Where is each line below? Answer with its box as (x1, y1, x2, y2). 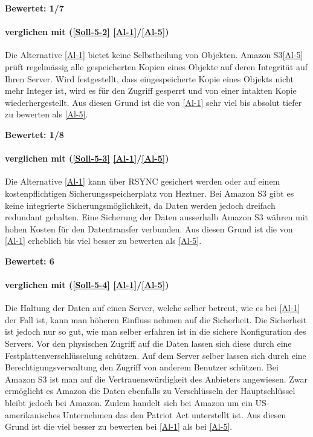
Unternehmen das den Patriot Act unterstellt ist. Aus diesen (62, 408, 286, 421)
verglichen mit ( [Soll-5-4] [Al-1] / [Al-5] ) (5, 278, 169, 291)
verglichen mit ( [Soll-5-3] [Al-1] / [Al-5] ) (5, 152, 169, 165)
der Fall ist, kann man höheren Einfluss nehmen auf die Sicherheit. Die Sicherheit (5, 313, 307, 326)
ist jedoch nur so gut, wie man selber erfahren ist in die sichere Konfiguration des (5, 325, 306, 338)
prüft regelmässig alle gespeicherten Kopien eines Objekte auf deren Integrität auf (5, 60, 308, 73)
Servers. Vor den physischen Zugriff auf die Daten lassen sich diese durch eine (5, 337, 292, 350)
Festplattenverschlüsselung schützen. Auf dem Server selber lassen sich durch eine (5, 349, 306, 361)
